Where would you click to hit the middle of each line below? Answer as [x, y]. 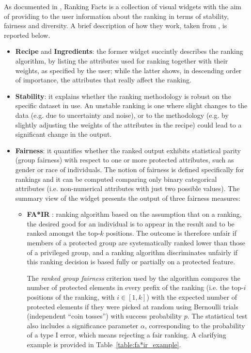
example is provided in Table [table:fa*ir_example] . [104, 344]
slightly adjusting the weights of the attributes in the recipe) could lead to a [128, 124]
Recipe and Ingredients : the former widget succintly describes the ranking [129, 51]
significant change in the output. [63, 134]
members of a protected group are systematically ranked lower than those [136, 243]
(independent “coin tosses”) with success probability [104, 316]
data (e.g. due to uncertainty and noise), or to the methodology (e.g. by [122, 115]
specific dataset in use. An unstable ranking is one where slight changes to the [131, 105]
